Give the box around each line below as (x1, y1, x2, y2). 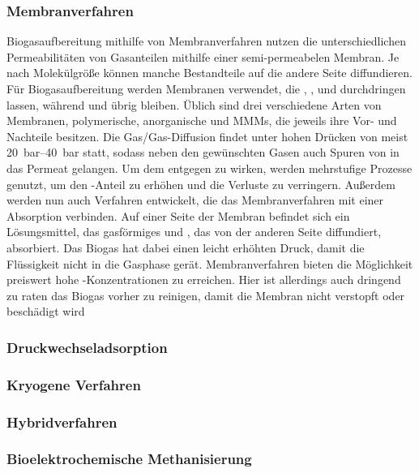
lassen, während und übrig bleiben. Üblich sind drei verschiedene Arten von (6, 96, 382, 113)
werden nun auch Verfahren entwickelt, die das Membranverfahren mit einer (6, 191, 384, 209)
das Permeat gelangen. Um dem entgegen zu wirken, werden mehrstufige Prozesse (6, 159, 413, 176)
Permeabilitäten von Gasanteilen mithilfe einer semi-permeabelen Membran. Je (6, 48, 400, 65)
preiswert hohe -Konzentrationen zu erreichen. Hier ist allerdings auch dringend (6, 271, 401, 288)
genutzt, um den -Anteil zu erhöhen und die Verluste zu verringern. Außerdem (6, 175, 395, 192)
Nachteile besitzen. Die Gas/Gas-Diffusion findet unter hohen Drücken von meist (6, 127, 408, 144)
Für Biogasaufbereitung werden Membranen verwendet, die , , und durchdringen (6, 80, 406, 97)
